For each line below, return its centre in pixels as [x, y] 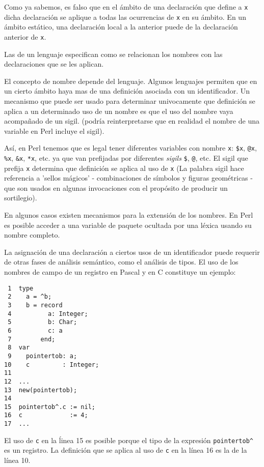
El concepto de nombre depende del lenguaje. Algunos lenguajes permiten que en [131, 81]
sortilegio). [21, 198]
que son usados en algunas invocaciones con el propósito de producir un [116, 187]
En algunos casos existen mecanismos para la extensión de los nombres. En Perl [129, 215]
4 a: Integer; [48, 314]
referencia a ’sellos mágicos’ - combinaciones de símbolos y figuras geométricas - [128, 178]
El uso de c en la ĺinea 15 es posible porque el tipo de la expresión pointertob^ [129, 440]
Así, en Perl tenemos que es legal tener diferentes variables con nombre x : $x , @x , [130, 148]
